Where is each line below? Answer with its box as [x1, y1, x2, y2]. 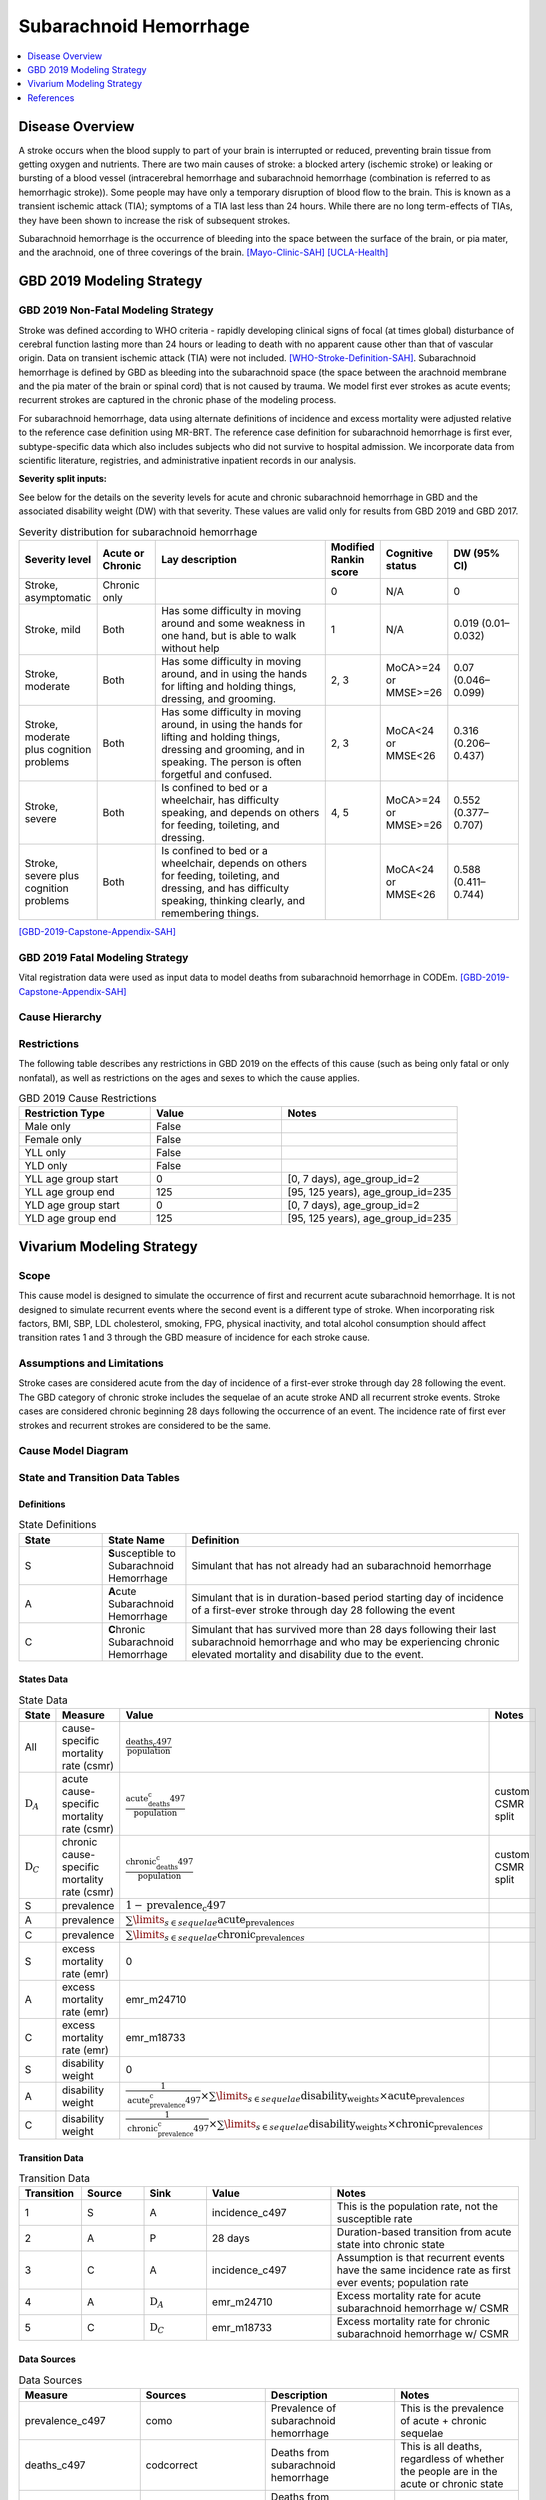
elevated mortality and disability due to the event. [191, 1647, 424, 1661]
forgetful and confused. [161, 767, 273, 781]
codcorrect [145, 2458, 199, 2472]
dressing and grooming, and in [161, 742, 305, 756]
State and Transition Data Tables [18, 1470, 180, 1484]
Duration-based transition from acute [336, 2225, 512, 2239]
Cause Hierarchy [18, 1010, 102, 1024]
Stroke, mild [24, 622, 82, 636]
